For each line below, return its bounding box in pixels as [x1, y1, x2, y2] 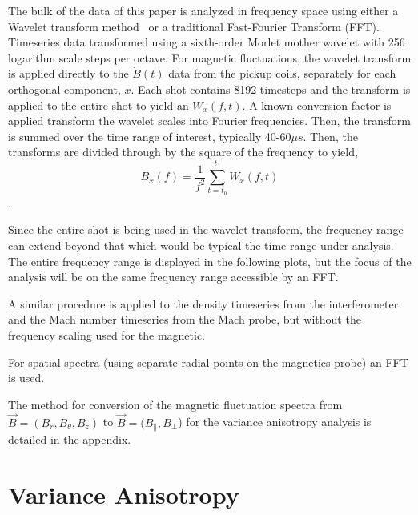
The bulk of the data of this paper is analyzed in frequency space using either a [8, 2, 399, 18]
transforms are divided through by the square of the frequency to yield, [8, 143, 358, 160]
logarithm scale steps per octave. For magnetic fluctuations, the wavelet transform [8, 49, 412, 66]
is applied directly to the [8, 65, 129, 82]
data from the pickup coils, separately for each [168, 65, 396, 82]
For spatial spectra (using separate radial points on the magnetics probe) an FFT [8, 353, 408, 370]
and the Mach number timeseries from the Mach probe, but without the [8, 311, 361, 328]
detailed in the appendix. [8, 431, 131, 448]
